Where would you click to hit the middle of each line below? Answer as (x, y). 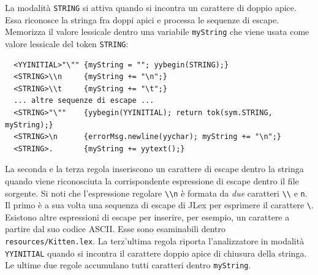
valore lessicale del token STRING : (67, 43)
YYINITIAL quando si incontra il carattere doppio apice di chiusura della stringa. (156, 253)
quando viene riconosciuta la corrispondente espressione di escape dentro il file (152, 180)
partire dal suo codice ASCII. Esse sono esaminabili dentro (115, 229)
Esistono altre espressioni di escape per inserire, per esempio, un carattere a (147, 217)
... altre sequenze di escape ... (84, 101)
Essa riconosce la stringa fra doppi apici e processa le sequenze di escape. (142, 19)
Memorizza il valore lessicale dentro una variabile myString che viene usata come (157, 32)
